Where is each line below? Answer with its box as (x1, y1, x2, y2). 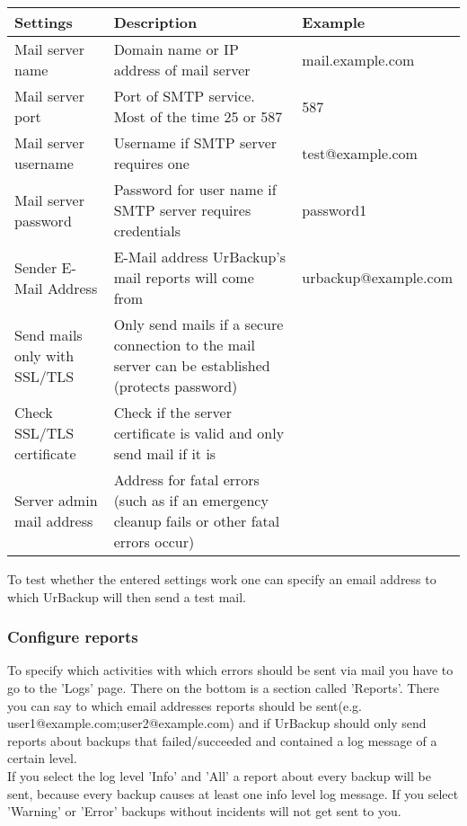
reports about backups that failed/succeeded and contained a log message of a (7, 731, 437, 750)
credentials (113, 220, 181, 241)
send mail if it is (113, 443, 216, 464)
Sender (14, 256, 57, 278)
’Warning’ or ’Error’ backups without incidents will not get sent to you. (7, 802, 401, 821)
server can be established (113, 355, 270, 376)
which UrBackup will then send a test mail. (7, 587, 246, 606)
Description (113, 12, 198, 32)
